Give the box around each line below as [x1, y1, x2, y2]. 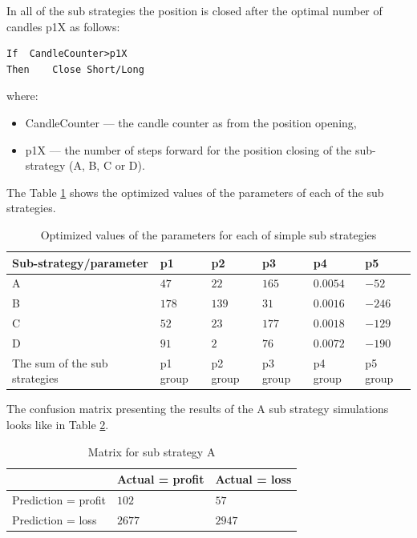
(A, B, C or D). [68, 157, 145, 174]
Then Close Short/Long [6, 63, 144, 75]
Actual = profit [116, 471, 204, 488]
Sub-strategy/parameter [12, 254, 148, 271]
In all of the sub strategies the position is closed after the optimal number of [6, 2, 383, 18]
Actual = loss [215, 471, 292, 488]
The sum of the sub [12, 354, 108, 371]
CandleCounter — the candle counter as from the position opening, [25, 114, 357, 130]
